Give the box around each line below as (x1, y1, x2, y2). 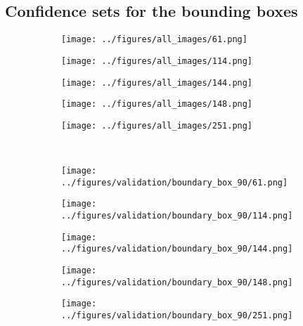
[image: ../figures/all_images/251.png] (61, 120, 253, 131)
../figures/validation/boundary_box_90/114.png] (61, 211, 293, 221)
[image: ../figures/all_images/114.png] (61, 56, 253, 66)
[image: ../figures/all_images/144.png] (61, 77, 253, 88)
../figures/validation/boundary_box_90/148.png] (61, 277, 293, 287)
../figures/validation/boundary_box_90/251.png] (61, 310, 293, 320)
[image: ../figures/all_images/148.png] (61, 99, 253, 110)
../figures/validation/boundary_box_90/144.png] (61, 244, 293, 254)
